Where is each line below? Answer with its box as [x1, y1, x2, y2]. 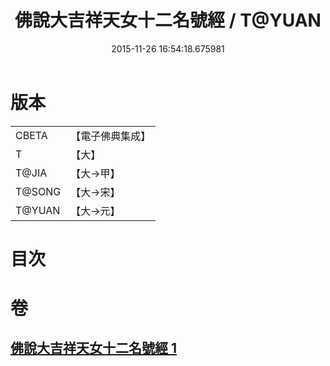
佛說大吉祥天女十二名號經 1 [10, 340, 178, 357]
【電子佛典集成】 [70, 129, 152, 143]
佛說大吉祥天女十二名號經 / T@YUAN [14, 9, 322, 32]
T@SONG [15, 184, 62, 198]
